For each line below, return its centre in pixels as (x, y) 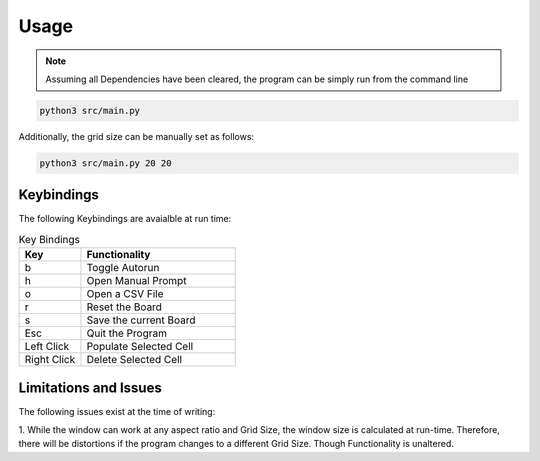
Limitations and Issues (90, 387)
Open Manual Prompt (136, 281)
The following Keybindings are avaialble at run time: (125, 219)
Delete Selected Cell (134, 360)
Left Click (47, 347)
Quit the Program (126, 333)
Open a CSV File (125, 294)
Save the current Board (141, 320)
